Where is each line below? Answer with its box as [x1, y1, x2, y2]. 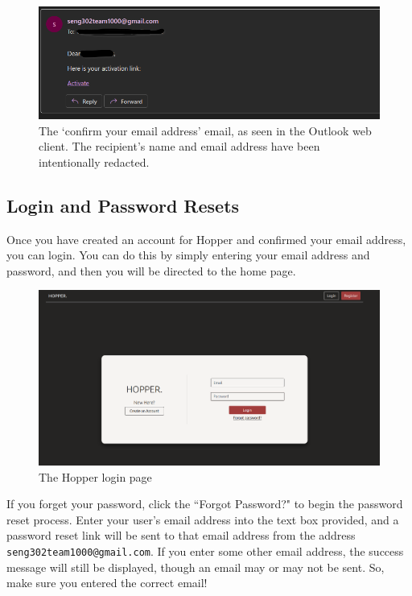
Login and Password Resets [6, 192, 240, 217]
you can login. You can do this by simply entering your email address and [6, 246, 370, 263]
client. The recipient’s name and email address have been [39, 138, 320, 155]
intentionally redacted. [39, 153, 150, 170]
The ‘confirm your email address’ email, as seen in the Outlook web [39, 122, 372, 139]
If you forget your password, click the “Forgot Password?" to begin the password [6, 495, 403, 512]
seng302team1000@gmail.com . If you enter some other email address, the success [6, 542, 404, 559]
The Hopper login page [39, 468, 152, 485]
